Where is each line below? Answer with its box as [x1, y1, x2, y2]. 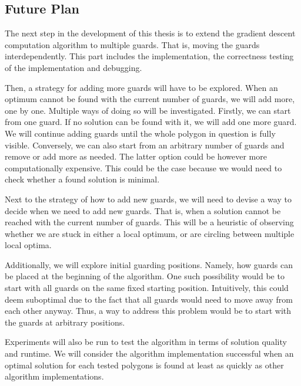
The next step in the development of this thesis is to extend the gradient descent [5, 27, 296, 39]
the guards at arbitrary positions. [5, 316, 125, 328]
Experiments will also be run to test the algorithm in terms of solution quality [5, 336, 287, 348]
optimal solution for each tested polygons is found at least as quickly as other [5, 358, 284, 371]
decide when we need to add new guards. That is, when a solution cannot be [5, 204, 281, 216]
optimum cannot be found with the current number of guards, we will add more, [5, 93, 295, 105]
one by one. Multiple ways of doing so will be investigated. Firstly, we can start [5, 104, 291, 116]
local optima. [5, 239, 52, 251]
